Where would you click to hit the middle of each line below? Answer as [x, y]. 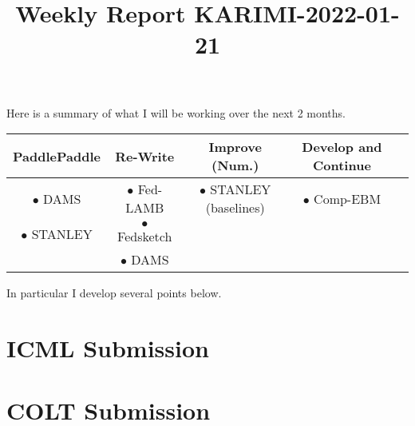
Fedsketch [145, 237]
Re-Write [145, 156]
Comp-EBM [348, 198]
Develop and [342, 147]
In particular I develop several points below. [114, 293]
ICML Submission [108, 347]
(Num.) [235, 165]
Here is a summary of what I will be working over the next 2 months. [176, 112]
